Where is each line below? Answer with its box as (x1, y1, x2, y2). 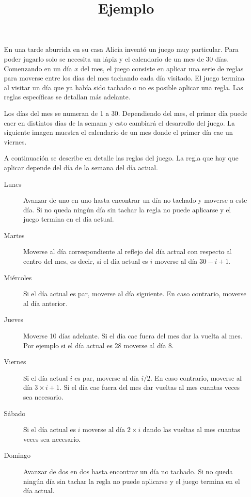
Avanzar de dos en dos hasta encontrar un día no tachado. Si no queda (23, 466, 233, 476)
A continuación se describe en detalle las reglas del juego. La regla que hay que (4, 153, 238, 163)
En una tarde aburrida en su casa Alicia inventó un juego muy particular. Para (4, 44, 239, 54)
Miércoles (4, 272, 32, 282)
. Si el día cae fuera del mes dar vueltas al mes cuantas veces (59, 382, 240, 392)
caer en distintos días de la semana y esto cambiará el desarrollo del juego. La (4, 117, 235, 128)
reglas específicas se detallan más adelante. (4, 92, 130, 102)
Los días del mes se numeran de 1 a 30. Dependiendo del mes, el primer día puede (4, 108, 248, 118)
